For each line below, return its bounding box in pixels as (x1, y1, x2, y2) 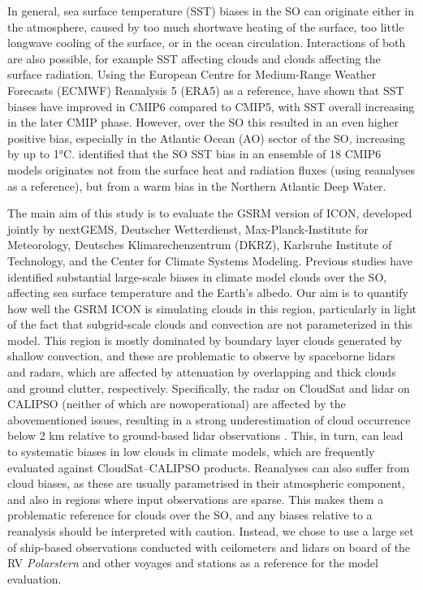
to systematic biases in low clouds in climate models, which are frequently (7, 443, 375, 460)
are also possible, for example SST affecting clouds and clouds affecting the (7, 50, 381, 67)
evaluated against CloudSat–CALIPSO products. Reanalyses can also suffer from (7, 459, 410, 476)
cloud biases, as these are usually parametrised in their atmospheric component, (7, 475, 405, 492)
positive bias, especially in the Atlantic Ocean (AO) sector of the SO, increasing (7, 129, 406, 146)
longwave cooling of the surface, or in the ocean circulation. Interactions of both (7, 34, 406, 51)
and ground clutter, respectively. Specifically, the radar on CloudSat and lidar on (7, 379, 410, 396)
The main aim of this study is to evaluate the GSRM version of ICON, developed (7, 205, 412, 222)
